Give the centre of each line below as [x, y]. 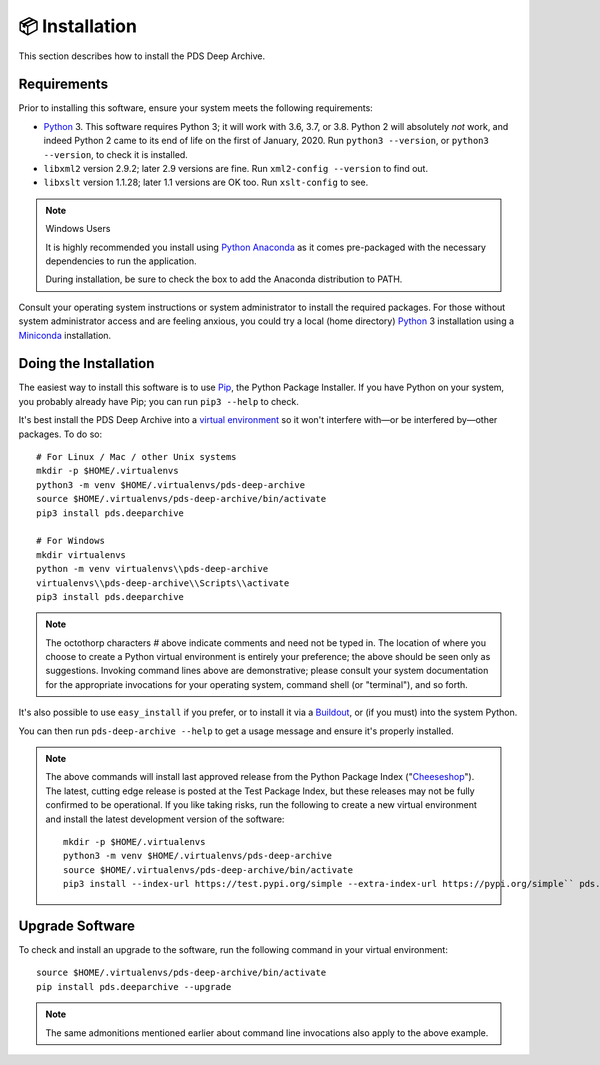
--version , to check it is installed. [116, 154]
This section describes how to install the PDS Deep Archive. [142, 56]
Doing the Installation [86, 363]
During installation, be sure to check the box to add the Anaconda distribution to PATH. [224, 279]
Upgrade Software [76, 925]
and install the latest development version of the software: [165, 819]
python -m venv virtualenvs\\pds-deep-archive [152, 569]
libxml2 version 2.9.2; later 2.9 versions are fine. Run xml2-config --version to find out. [236, 169]
